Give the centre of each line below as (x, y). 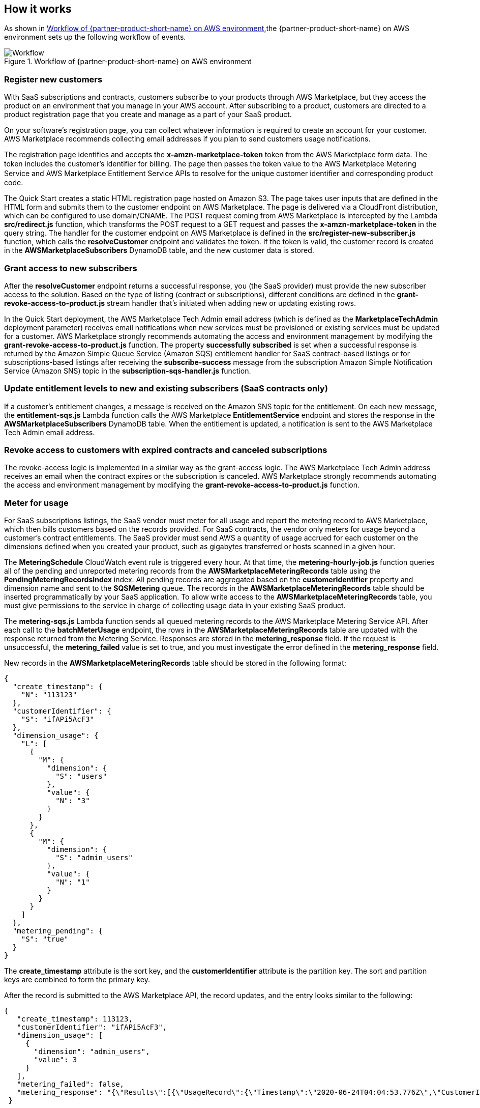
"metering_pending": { (57, 931)
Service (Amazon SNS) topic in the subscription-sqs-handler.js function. (128, 371)
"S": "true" (45, 939)
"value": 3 (56, 1060)
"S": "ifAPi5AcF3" (58, 719)
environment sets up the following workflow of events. (95, 37)
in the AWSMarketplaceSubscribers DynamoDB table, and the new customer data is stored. (159, 250)
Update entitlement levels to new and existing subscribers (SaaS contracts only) (166, 389)
